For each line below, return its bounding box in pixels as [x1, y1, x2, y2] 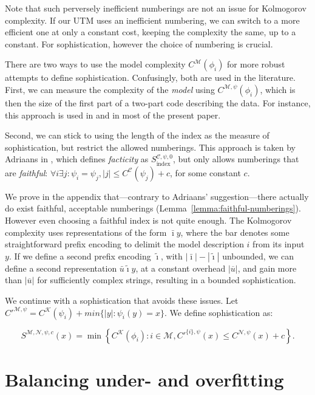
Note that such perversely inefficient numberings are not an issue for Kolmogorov [5, 2, 307, 14]
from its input [252, 238, 305, 250]
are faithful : [5, 166, 48, 179]
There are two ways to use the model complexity [5, 58, 186, 70]
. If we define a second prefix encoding [8, 249, 151, 262]
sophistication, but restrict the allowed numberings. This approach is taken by [5, 140, 296, 153]
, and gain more [237, 261, 297, 274]
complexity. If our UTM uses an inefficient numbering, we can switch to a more [5, 13, 300, 26]
